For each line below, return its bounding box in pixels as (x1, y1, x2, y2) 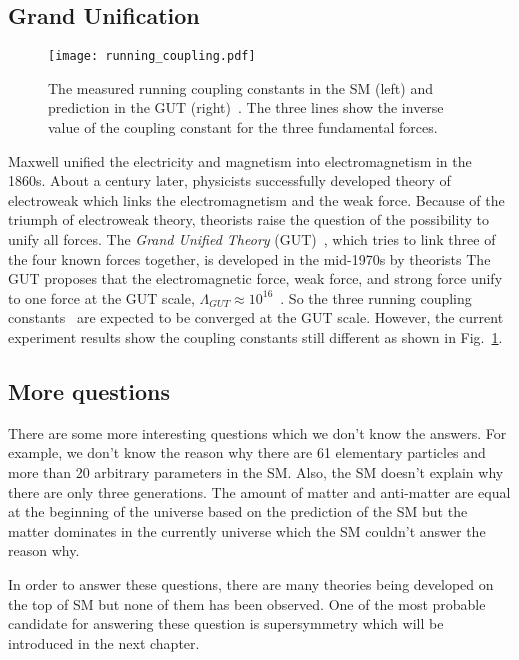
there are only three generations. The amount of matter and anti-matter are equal (8, 481, 511, 502)
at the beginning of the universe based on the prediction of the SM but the (8, 501, 468, 522)
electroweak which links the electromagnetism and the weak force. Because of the (8, 189, 505, 210)
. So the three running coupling (280, 287, 472, 308)
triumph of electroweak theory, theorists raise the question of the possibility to (8, 209, 489, 230)
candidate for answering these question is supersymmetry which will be (8, 613, 444, 634)
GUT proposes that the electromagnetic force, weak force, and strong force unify (8, 268, 503, 289)
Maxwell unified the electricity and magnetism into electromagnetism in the (8, 150, 472, 171)
